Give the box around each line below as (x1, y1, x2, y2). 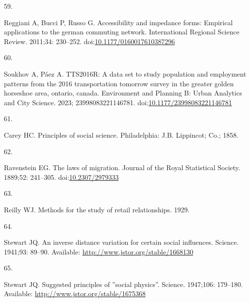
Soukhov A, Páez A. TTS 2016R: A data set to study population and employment (4, 68, 247, 79)
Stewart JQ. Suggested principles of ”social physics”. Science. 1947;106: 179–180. (4, 279, 243, 289)
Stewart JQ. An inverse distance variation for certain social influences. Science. (4, 237, 239, 247)
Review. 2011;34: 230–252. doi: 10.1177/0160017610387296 (4, 36, 175, 46)
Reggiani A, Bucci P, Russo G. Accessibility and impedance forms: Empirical (4, 17, 233, 27)
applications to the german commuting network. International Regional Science (4, 27, 239, 37)
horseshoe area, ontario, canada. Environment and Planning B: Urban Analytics (4, 88, 242, 98)
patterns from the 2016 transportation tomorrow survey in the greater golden (4, 78, 234, 88)
